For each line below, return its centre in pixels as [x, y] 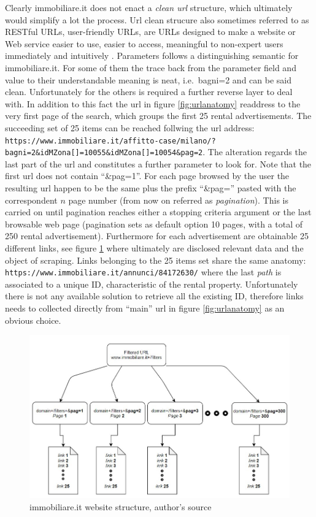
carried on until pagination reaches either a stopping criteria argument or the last [158, 212]
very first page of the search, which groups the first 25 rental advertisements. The [158, 116]
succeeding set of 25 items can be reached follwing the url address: [130, 127]
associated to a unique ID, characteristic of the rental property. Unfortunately [152, 284]
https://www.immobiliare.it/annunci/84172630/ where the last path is [143, 272]
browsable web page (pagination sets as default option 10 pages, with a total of [154, 224]
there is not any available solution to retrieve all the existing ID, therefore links [154, 296]
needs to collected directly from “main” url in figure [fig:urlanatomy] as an [145, 308]
